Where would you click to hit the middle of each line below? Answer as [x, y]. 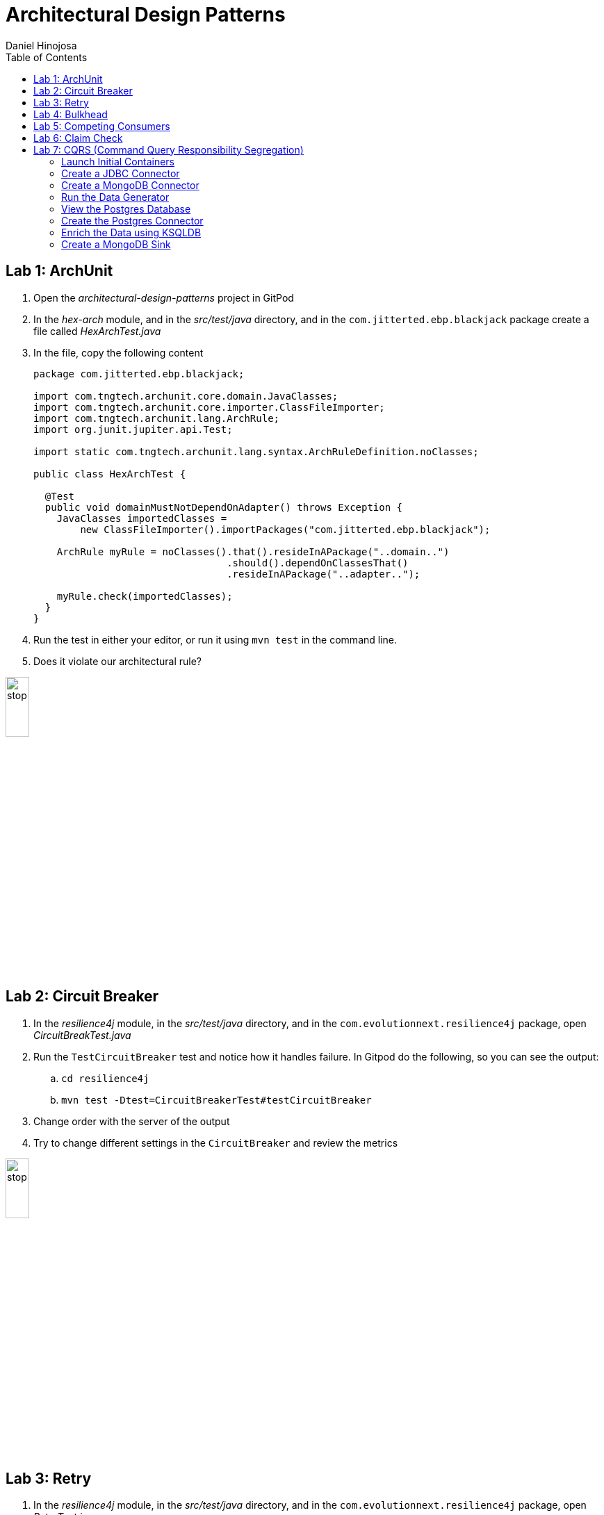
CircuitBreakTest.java [82, 1035]
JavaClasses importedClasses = [142, 518]
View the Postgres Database [126, 208]
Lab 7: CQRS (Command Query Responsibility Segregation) [169, 149]
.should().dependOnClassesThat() [318, 563]
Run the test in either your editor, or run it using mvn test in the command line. [215, 639]
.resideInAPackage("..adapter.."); [324, 574]
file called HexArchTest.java [97, 331]
